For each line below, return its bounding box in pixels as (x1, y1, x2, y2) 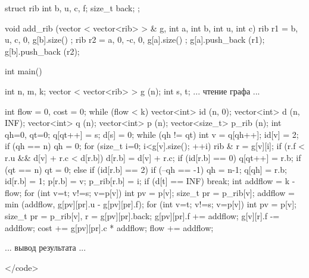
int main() (5, 65, 42, 77)
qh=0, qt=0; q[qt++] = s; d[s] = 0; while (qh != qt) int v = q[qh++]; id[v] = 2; (5, 128, 299, 140)
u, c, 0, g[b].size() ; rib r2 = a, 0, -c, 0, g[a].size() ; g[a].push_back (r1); (5, 33, 265, 46)
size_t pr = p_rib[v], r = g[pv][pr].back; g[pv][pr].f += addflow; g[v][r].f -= (5, 209, 280, 222)
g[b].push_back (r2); (5, 45, 80, 57)
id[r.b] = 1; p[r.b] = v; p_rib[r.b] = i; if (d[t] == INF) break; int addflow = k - (5, 175, 295, 187)
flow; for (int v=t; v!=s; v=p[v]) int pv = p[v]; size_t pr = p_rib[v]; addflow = (5, 186, 295, 198)
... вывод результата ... (5, 241, 86, 254)
